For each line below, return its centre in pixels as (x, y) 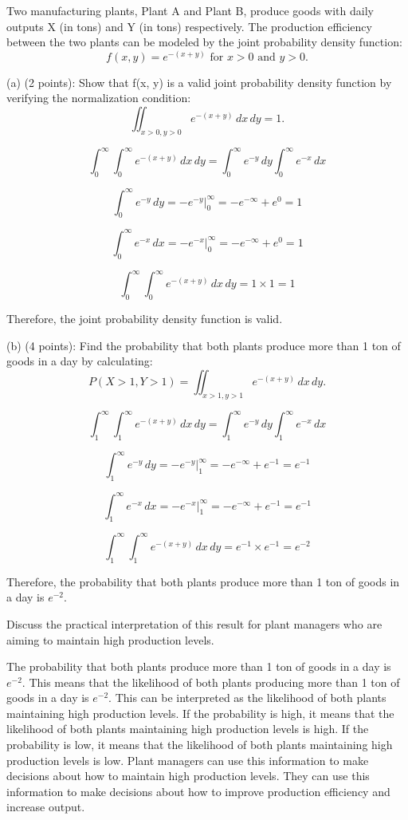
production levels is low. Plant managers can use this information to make (188, 760)
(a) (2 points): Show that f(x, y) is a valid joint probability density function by (199, 82)
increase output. (46, 807)
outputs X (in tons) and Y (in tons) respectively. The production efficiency (189, 26)
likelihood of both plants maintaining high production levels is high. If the (188, 729)
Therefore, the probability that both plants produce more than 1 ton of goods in (203, 581)
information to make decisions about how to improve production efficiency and (198, 791)
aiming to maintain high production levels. (110, 639)
